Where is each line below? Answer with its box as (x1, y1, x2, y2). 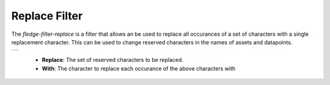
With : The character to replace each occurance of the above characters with (42, 64, 236, 72)
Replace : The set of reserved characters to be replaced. (42, 56, 183, 64)
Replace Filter (11, 9, 83, 22)
